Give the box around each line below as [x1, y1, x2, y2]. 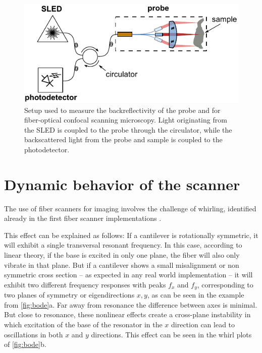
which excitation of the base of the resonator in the [4, 319, 163, 330]
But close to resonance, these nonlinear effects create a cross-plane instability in [4, 309, 251, 320]
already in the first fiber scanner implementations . [4, 213, 162, 223]
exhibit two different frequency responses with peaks [4, 279, 166, 289]
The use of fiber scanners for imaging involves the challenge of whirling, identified [4, 203, 256, 213]
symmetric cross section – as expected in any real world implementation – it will [4, 269, 253, 280]
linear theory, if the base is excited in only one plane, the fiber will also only [4, 250, 240, 260]
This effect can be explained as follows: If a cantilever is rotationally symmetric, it [4, 229, 258, 240]
